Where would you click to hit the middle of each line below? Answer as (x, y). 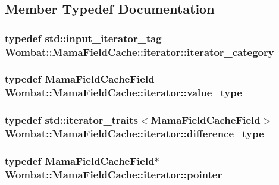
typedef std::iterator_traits (71, 120)
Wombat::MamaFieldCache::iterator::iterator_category (139, 51)
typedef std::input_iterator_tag (83, 38)
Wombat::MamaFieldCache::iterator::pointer (114, 174)
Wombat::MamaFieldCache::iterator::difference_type (134, 134)
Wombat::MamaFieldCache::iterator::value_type (123, 93)
